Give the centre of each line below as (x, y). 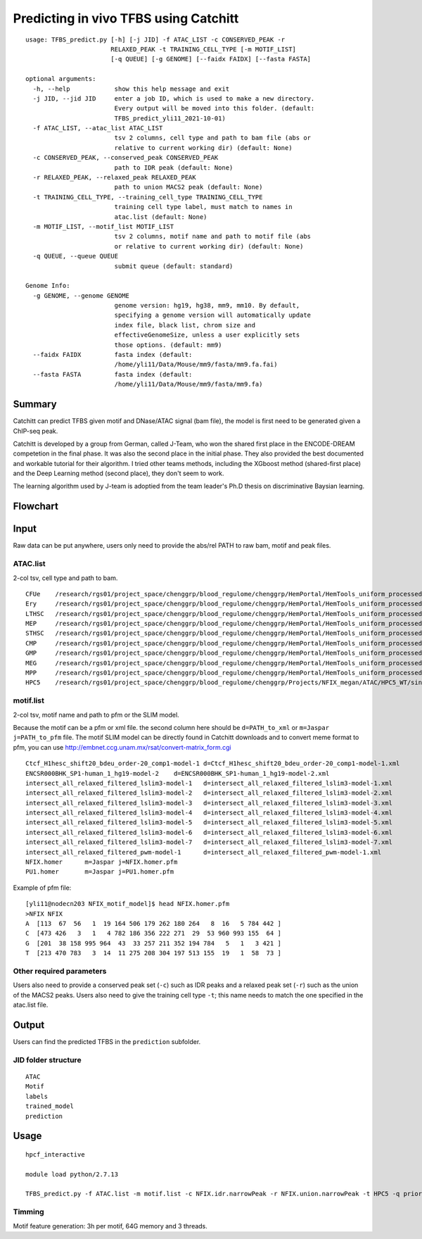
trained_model (50, 1106)
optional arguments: (61, 79)
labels (37, 1096)
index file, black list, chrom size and (185, 325)
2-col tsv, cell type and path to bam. (65, 578)
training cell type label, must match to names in (203, 207)
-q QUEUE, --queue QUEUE (76, 256)
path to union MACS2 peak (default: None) (188, 187)
